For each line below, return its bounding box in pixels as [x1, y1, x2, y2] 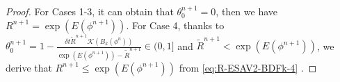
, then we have [216, 4, 278, 18]
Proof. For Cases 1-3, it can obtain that [6, 4, 174, 18]
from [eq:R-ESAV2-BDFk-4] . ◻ [179, 60, 317, 74]
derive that [6, 60, 52, 74]
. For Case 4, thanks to [126, 17, 225, 32]
